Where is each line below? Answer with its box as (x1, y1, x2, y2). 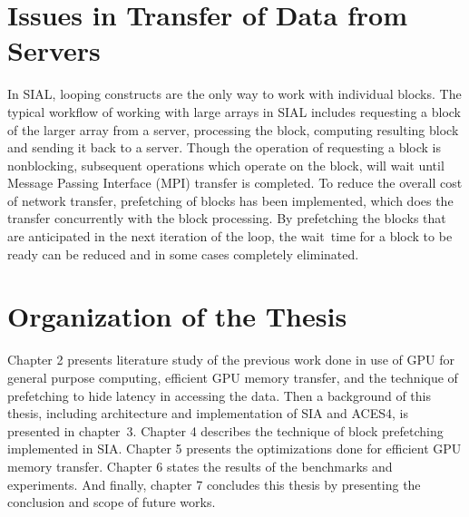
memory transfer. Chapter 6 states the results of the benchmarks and (7, 456, 393, 475)
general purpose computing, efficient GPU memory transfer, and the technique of (7, 367, 458, 386)
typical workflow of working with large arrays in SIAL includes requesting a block (7, 102, 462, 121)
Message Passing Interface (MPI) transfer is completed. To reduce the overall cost (7, 173, 463, 192)
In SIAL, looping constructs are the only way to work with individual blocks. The (7, 84, 462, 103)
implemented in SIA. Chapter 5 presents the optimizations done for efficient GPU (7, 439, 462, 458)
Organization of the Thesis (7, 298, 347, 335)
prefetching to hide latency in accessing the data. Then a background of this (7, 385, 431, 405)
